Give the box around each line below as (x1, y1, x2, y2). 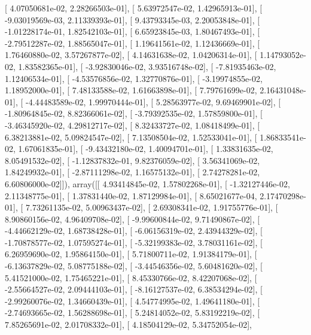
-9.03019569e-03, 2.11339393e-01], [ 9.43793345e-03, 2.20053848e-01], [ (5, 13, 260, 26)
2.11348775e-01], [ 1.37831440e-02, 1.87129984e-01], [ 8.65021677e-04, (5, 189, 257, 202)
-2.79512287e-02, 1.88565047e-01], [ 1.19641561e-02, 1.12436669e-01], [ (5, 36, 260, 49)
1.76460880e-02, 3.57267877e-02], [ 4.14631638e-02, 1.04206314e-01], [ (5, 48, 257, 61)
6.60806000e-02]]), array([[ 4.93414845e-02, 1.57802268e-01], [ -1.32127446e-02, (5, 177, 290, 190)
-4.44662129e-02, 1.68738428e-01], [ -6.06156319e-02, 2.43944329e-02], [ (5, 224, 263, 237)
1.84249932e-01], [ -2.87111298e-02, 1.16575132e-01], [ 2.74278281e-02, (5, 166, 260, 178)
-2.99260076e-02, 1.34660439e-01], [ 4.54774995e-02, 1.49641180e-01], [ (5, 294, 260, 307)
